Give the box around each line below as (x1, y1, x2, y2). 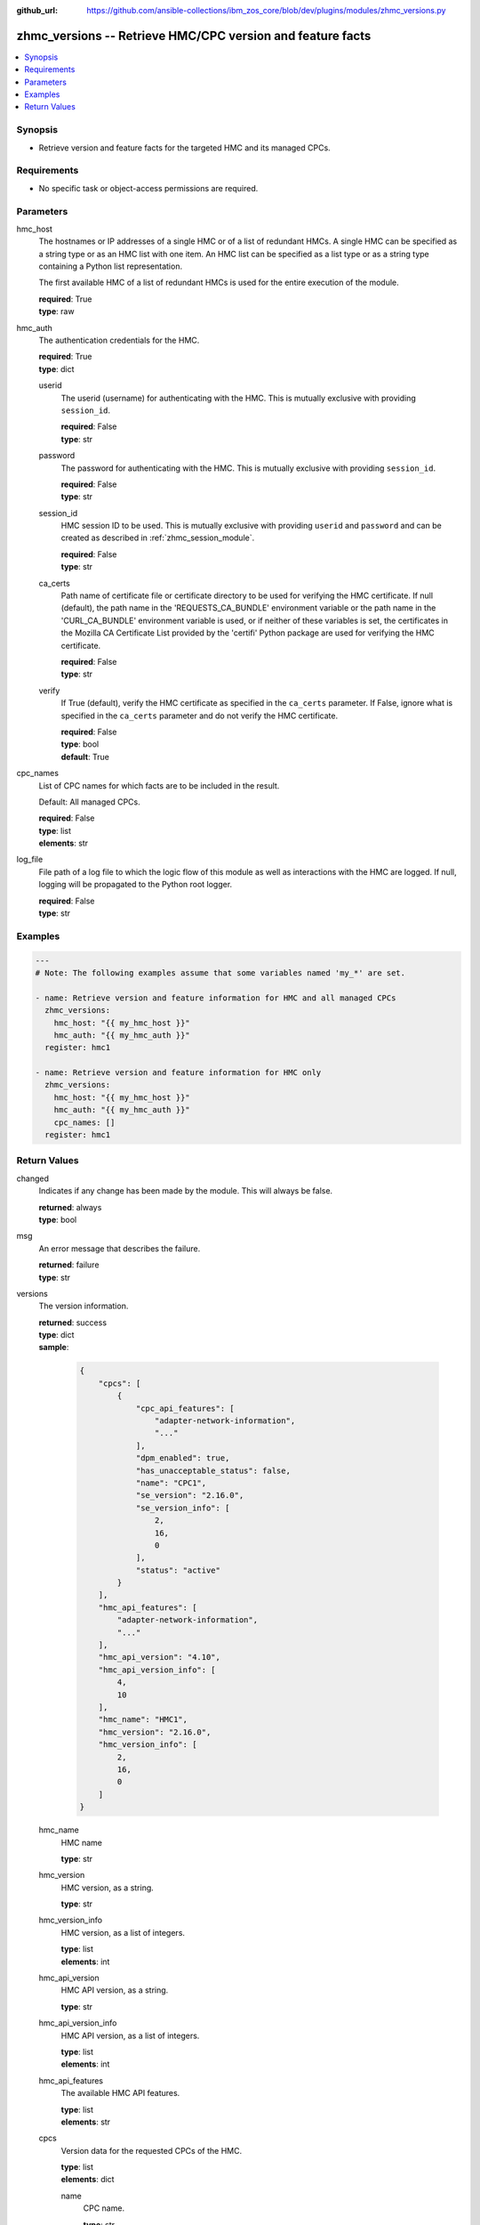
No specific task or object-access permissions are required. (38, 182, 259, 193)
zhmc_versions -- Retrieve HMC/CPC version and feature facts (16, 28, 372, 44)
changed (16, 1173, 49, 1184)
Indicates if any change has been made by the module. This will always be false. (38, 1185, 333, 1196)
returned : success (38, 1317, 107, 1328)
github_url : (16, 5, 58, 15)
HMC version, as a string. (60, 1882, 155, 1893)
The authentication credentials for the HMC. (38, 335, 200, 346)
